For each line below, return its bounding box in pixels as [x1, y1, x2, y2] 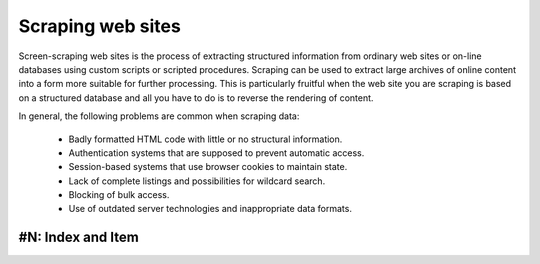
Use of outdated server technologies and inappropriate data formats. [68, 203, 352, 215]
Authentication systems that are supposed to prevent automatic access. [68, 146, 365, 159]
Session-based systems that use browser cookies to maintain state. [68, 161, 348, 173]
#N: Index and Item [18, 229, 139, 246]
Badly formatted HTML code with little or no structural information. [68, 133, 343, 145]
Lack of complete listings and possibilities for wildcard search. [68, 175, 326, 187]
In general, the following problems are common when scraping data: [18, 110, 300, 122]
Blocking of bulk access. [68, 189, 170, 201]
